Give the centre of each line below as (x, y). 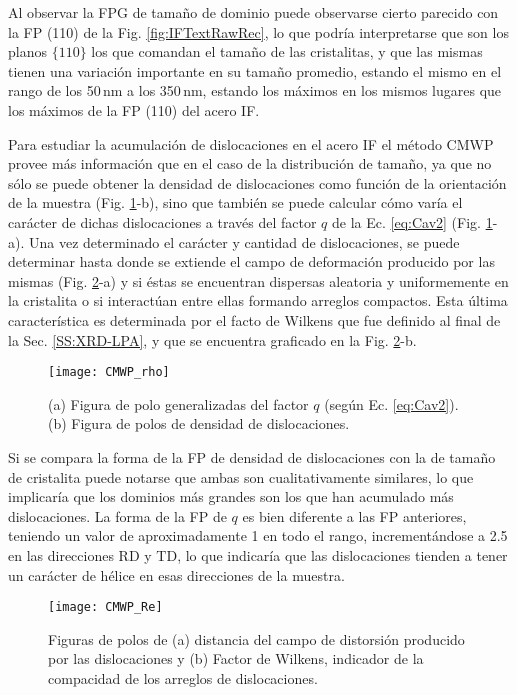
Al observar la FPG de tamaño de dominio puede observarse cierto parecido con (253, 12)
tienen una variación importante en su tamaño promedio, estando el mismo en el (255, 70)
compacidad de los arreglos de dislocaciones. (183, 677)
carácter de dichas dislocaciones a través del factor (162, 221)
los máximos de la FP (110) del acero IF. (134, 109)
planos (27, 51)
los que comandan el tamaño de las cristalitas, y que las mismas (287, 51)
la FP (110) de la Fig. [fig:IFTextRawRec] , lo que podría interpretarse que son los (258, 31)
